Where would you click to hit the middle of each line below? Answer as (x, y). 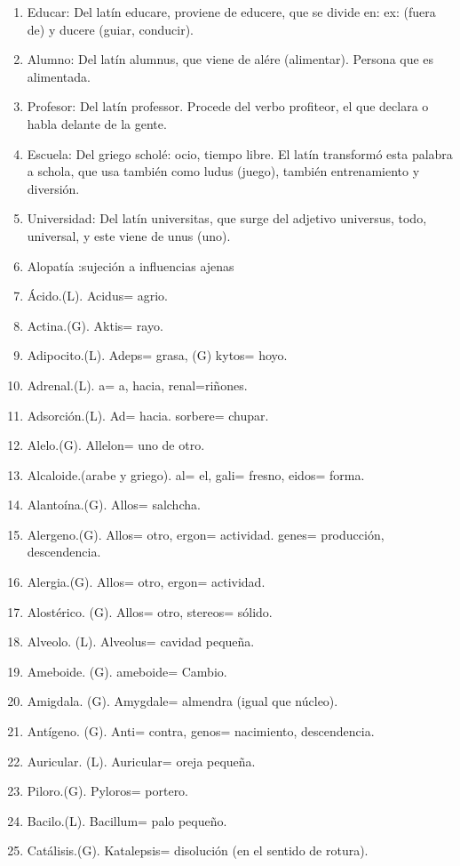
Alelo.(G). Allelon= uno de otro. (116, 445)
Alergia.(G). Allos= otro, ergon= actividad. (146, 582)
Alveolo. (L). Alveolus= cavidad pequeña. (141, 641)
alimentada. (59, 76)
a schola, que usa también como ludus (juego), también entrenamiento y (223, 171)
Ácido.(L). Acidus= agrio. (98, 296)
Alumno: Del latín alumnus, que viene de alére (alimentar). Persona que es (230, 59)
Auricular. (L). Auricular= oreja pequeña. (141, 761)
